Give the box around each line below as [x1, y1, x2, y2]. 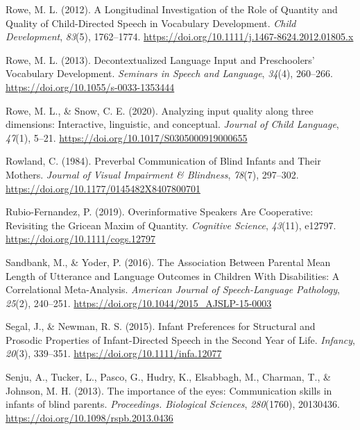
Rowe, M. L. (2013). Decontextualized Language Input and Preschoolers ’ [6, 52, 315, 67]
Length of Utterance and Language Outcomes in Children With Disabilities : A [6, 268, 340, 283]
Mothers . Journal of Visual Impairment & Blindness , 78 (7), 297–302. [6, 167, 299, 181]
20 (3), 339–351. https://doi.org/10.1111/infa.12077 [6, 346, 222, 361]
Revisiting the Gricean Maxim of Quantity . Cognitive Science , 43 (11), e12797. [6, 217, 336, 232]
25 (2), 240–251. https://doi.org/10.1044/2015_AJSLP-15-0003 [6, 295, 272, 310]
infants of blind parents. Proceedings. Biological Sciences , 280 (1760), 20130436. [6, 397, 340, 411]
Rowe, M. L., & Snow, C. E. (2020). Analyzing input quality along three [6, 103, 314, 117]
